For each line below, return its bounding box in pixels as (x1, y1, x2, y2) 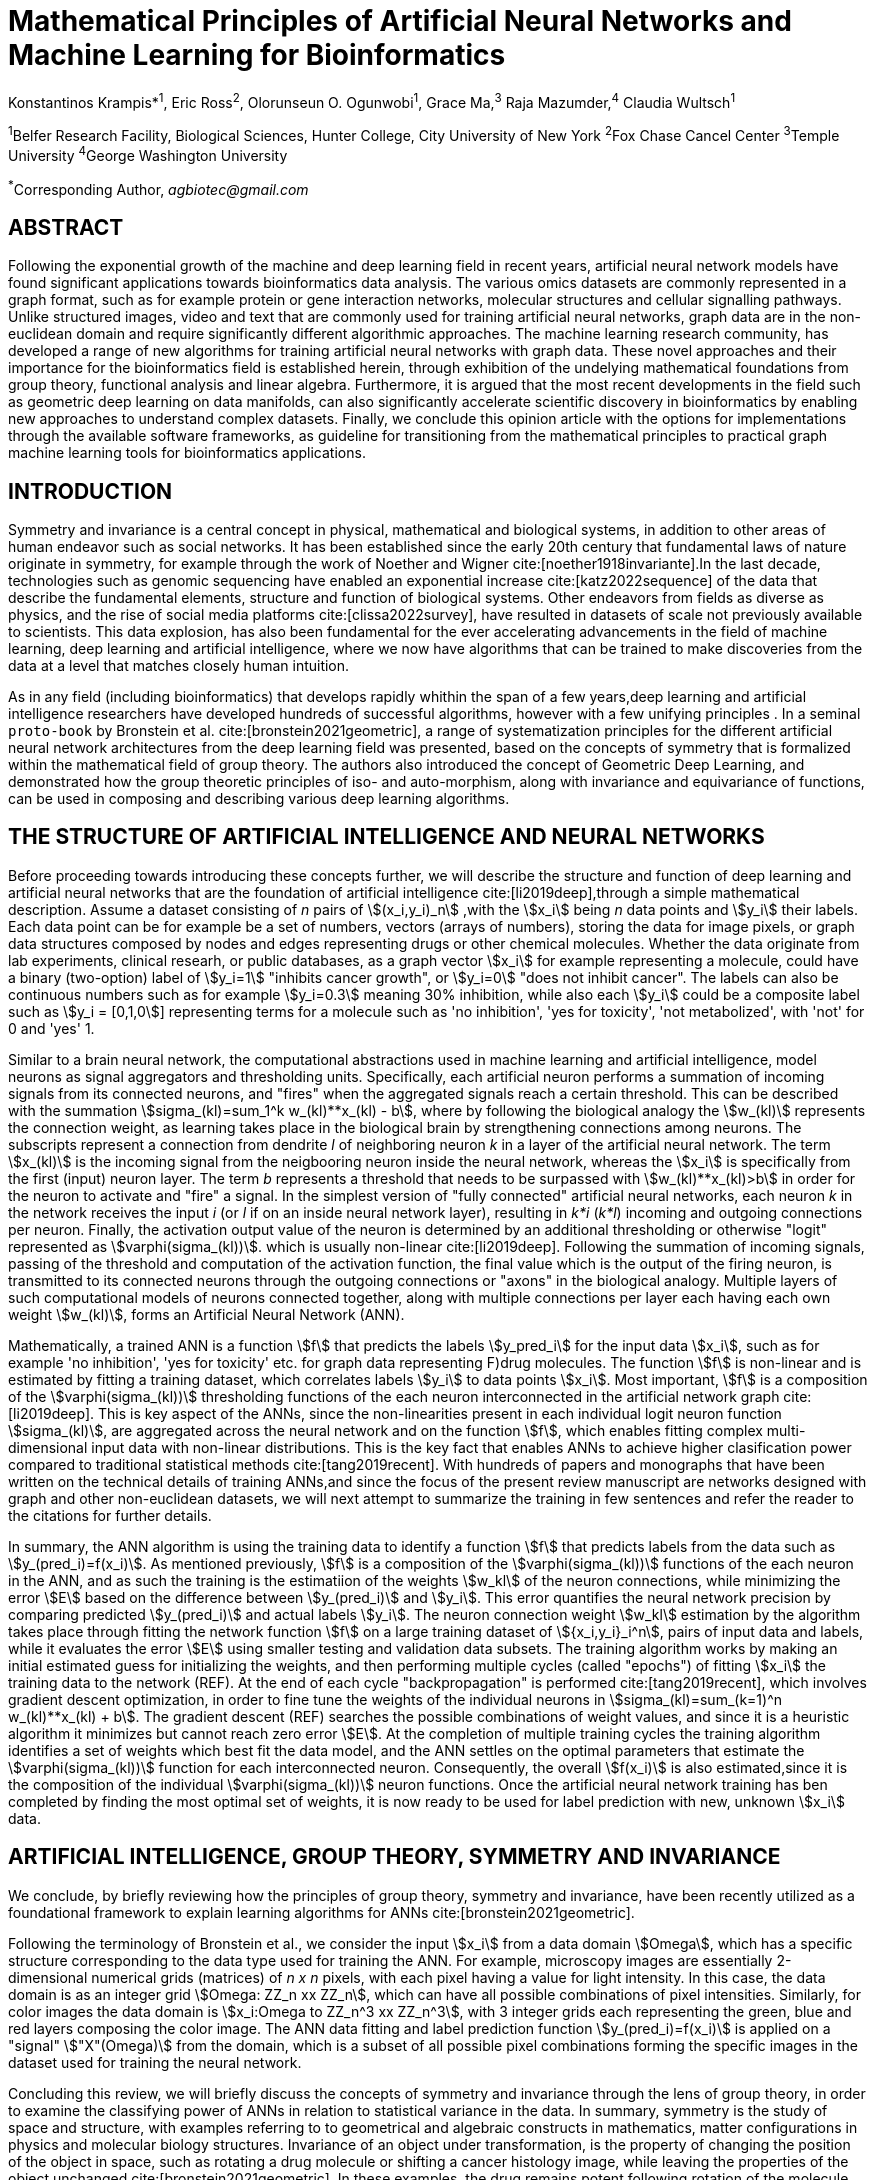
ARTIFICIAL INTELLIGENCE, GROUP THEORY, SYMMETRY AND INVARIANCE (8, 1844, 781, 1870)
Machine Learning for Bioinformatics (8, 38, 506, 72)
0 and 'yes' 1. (8, 1019, 95, 1037)
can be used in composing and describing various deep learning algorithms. (8, 790, 510, 808)
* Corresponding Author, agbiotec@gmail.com (8, 177, 309, 198)
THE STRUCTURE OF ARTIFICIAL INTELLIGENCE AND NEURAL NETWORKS (8, 824, 765, 850)
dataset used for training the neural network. (8, 2053, 302, 2071)
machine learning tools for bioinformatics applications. (8, 444, 366, 462)
